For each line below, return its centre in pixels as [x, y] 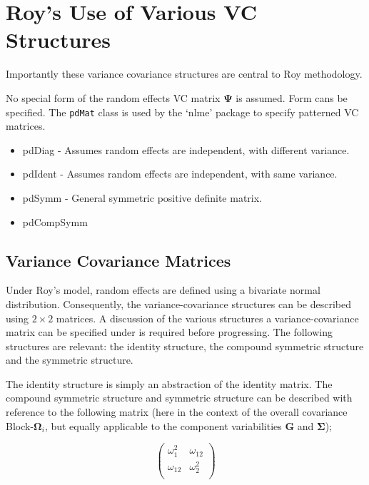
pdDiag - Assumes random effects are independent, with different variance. [186, 149]
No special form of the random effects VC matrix [113, 97]
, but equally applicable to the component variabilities [163, 425]
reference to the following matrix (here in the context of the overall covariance [177, 412]
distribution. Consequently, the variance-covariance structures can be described [179, 303]
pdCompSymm [55, 221]
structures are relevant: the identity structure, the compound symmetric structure [185, 346]
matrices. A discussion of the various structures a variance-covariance [207, 318]
